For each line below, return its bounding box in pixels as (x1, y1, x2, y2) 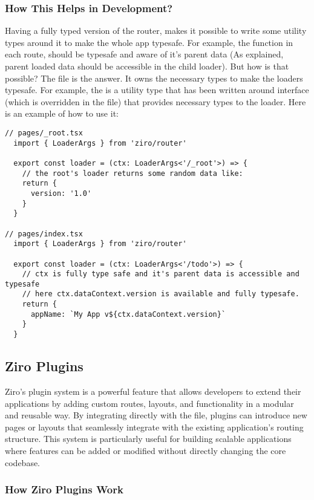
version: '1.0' (30, 189, 92, 198)
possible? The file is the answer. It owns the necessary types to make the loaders (5, 71, 303, 84)
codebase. (5, 456, 41, 469)
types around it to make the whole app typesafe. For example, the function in (5, 36, 293, 48)
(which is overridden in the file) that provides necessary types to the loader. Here (5, 95, 306, 108)
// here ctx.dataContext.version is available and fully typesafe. (22, 290, 299, 299)
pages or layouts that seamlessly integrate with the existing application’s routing (5, 420, 304, 433)
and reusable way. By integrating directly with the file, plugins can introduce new (5, 409, 307, 421)
